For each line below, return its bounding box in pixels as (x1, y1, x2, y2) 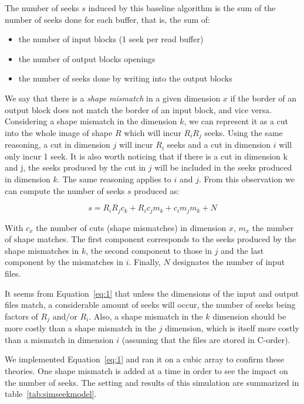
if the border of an (230, 91, 297, 104)
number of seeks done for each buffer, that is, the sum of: (5, 13, 211, 25)
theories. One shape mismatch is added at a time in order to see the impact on (5, 365, 288, 377)
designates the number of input (173, 256, 285, 268)
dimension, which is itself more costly (165, 322, 299, 334)
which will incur (124, 126, 181, 138)
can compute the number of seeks (5, 184, 125, 196)
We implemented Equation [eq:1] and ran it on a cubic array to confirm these (5, 353, 285, 365)
